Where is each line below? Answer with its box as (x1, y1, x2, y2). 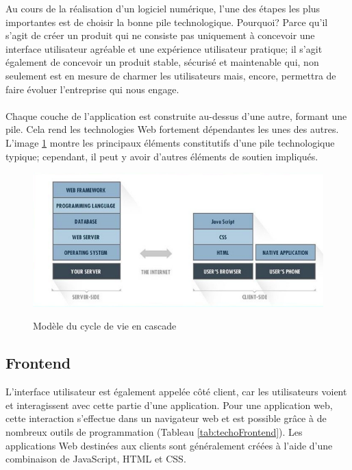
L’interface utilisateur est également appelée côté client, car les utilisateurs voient (5, 384, 347, 399)
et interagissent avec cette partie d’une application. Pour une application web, (5, 397, 333, 412)
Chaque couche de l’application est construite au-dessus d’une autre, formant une (5, 108, 347, 123)
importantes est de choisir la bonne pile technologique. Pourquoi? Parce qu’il (5, 14, 328, 29)
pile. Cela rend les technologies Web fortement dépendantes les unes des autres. (5, 122, 339, 136)
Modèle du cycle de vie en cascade (33, 319, 177, 333)
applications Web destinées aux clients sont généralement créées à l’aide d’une (5, 438, 333, 452)
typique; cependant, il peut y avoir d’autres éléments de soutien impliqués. (5, 149, 318, 163)
